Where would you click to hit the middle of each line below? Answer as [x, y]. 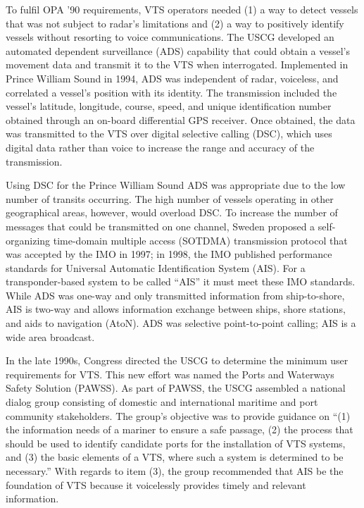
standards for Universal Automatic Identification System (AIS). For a [156, 267]
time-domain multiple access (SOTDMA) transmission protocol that [200, 240]
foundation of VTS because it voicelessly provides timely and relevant [156, 484]
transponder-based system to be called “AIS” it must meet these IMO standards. [181, 281]
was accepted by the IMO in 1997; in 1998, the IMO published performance [169, 254]
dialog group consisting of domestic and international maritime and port [162, 402]
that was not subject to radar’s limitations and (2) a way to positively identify [175, 23]
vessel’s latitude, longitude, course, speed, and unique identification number [169, 106]
